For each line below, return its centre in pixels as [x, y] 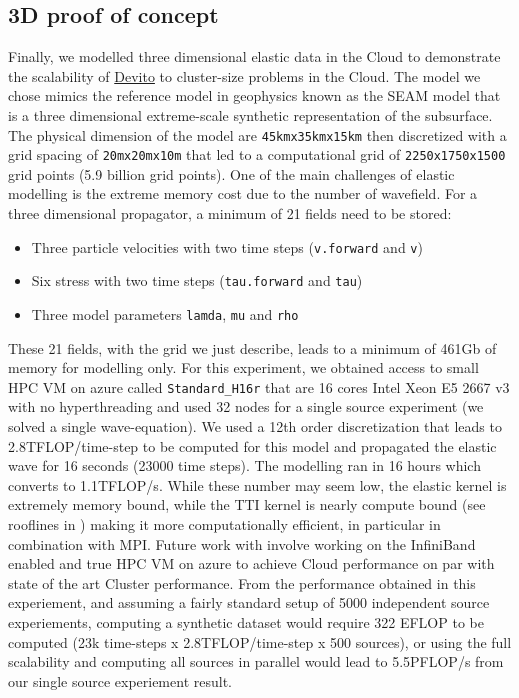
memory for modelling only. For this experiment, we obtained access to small [243, 367]
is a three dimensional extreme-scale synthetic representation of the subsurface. [250, 114]
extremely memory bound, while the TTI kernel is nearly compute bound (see [247, 504]
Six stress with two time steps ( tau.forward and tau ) [197, 280]
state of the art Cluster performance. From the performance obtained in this [242, 582]
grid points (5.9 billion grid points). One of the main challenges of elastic [231, 173]
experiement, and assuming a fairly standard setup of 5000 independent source [249, 602]
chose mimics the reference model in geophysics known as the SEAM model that [254, 95]
